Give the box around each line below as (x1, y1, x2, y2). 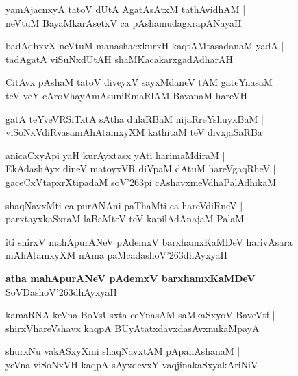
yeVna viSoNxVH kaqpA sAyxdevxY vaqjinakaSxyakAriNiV (5, 357, 258, 371)
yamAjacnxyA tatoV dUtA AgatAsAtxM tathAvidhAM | (5, 2, 246, 16)
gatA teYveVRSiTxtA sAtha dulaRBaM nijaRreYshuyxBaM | (5, 111, 264, 126)
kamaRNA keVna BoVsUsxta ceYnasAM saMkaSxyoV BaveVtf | (5, 307, 275, 322)
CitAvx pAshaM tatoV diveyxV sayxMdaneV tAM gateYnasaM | (5, 75, 279, 89)
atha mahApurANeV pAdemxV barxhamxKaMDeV (5, 270, 256, 285)
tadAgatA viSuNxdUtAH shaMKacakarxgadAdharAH (5, 51, 233, 66)
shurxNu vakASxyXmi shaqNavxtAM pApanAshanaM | (5, 344, 240, 358)
